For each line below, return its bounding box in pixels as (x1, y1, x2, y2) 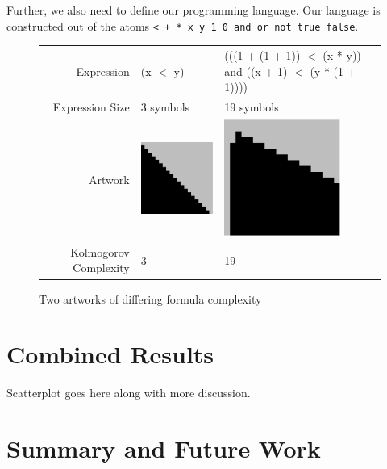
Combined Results (6, 337, 214, 371)
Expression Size (52, 98, 130, 115)
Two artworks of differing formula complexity (39, 290, 262, 307)
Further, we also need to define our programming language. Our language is (6, 2, 381, 18)
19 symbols (224, 98, 279, 115)
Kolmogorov (70, 243, 130, 260)
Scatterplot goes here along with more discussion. (6, 384, 251, 401)
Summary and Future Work (6, 432, 321, 465)
